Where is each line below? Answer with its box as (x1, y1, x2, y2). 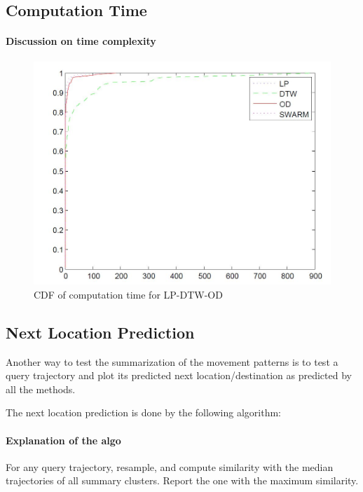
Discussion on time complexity (6, 34, 156, 48)
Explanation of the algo (6, 432, 121, 447)
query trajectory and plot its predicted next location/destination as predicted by (6, 368, 352, 383)
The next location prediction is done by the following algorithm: (6, 405, 281, 420)
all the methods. (6, 381, 76, 396)
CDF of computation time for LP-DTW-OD (34, 287, 223, 301)
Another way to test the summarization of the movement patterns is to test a (6, 354, 338, 369)
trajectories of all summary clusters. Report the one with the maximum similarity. (6, 473, 359, 488)
